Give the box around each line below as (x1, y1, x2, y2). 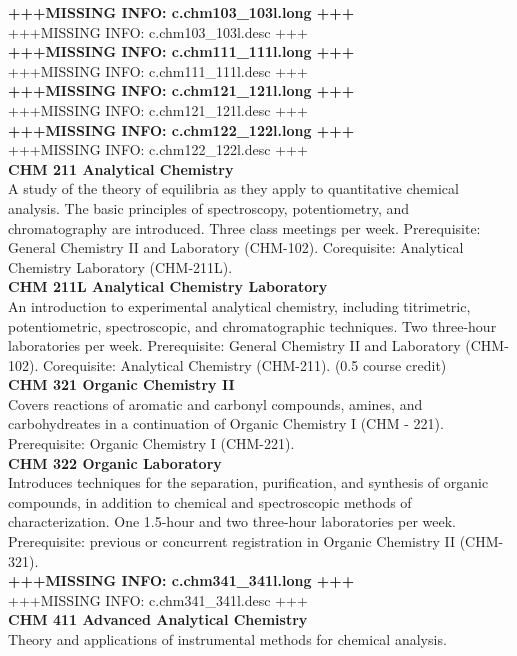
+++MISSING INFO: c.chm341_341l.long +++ (8, 570, 355, 591)
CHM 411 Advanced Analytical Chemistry (8, 609, 308, 630)
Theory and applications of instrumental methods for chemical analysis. (8, 629, 447, 649)
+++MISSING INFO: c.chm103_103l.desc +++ (8, 21, 308, 42)
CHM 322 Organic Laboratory (8, 452, 222, 473)
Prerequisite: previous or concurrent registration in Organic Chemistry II (8, 531, 455, 552)
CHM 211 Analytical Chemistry (8, 158, 234, 179)
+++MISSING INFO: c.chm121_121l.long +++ (8, 80, 355, 101)
